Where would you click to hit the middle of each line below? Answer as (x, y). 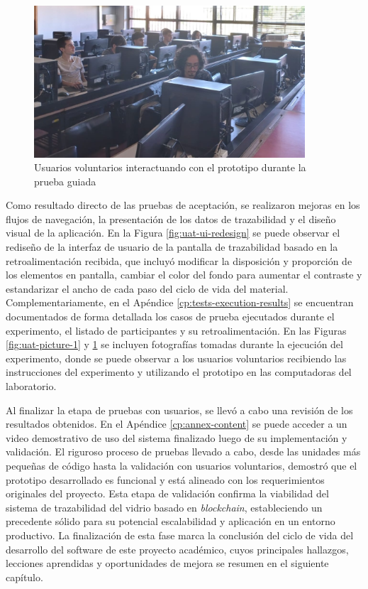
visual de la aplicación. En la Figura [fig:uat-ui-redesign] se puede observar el (173, 233)
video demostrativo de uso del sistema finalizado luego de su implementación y (177, 437)
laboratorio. (31, 386)
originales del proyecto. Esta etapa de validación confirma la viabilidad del (167, 493)
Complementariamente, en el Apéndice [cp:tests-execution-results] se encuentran (180, 302)
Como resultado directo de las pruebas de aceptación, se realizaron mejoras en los (183, 205)
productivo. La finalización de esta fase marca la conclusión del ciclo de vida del (180, 535)
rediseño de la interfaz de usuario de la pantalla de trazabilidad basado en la (172, 247)
